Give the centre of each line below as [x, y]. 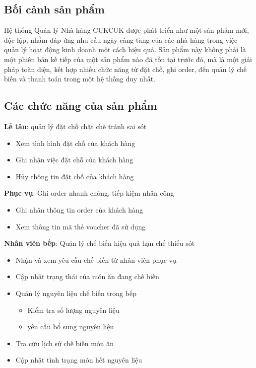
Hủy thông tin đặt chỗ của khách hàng [75, 176]
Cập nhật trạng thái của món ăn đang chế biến [87, 276]
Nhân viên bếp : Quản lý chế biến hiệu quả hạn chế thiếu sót [99, 243]
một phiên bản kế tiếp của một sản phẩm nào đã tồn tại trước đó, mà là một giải [128, 59]
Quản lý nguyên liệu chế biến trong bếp [76, 293]
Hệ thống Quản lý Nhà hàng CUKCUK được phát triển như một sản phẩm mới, [127, 30]
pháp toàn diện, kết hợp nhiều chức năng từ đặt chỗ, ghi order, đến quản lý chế [125, 69]
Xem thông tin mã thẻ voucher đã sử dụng [81, 226]
